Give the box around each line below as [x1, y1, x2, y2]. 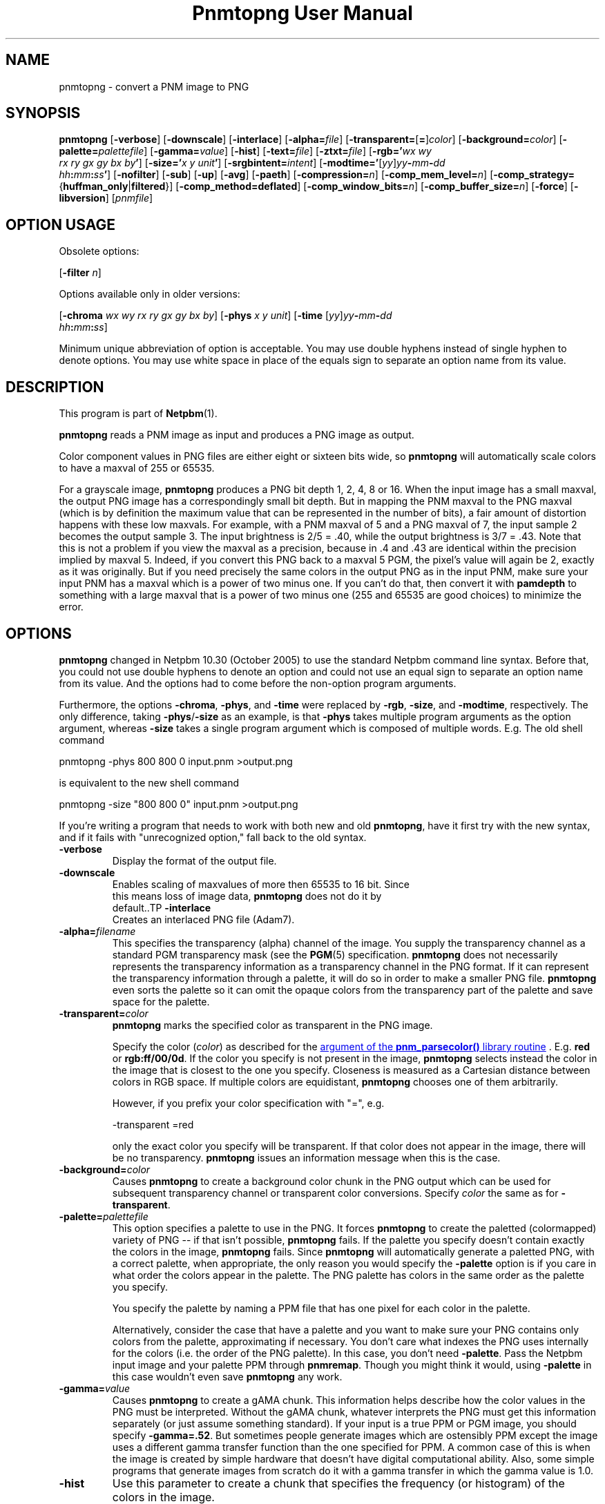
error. [59, 601, 84, 613]
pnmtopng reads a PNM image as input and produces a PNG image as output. [59, 429, 414, 441]
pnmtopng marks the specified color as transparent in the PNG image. [112, 1019, 433, 1031]
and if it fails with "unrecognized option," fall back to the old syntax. [59, 831, 367, 843]
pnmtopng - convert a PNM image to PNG [59, 80, 249, 93]
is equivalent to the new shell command [59, 776, 239, 789]
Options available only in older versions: [59, 288, 240, 300]
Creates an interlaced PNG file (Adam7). [112, 913, 295, 925]
